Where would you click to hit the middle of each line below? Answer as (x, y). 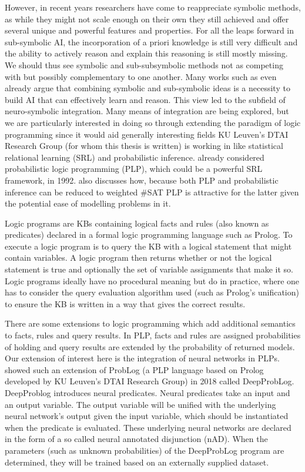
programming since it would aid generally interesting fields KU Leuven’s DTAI (147, 134)
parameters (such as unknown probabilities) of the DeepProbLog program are (145, 450)
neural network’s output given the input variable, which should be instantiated (147, 416)
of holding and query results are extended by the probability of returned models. (150, 346)
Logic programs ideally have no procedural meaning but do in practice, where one (152, 280)
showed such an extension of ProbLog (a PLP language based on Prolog (134, 369)
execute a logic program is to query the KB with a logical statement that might (148, 246)
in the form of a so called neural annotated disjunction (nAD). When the (136, 439)
